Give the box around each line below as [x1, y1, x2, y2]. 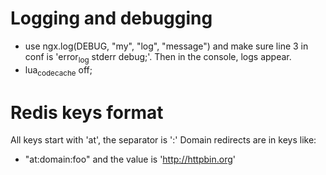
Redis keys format [10, 101, 164, 124]
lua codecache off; [24, 63, 93, 78]
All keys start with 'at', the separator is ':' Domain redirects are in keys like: [10, 134, 317, 146]
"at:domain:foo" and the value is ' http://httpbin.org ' [24, 153, 236, 166]
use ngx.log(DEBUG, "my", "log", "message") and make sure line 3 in [24, 40, 309, 52]
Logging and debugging [10, 7, 213, 30]
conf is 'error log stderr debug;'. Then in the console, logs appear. [24, 50, 292, 65]
